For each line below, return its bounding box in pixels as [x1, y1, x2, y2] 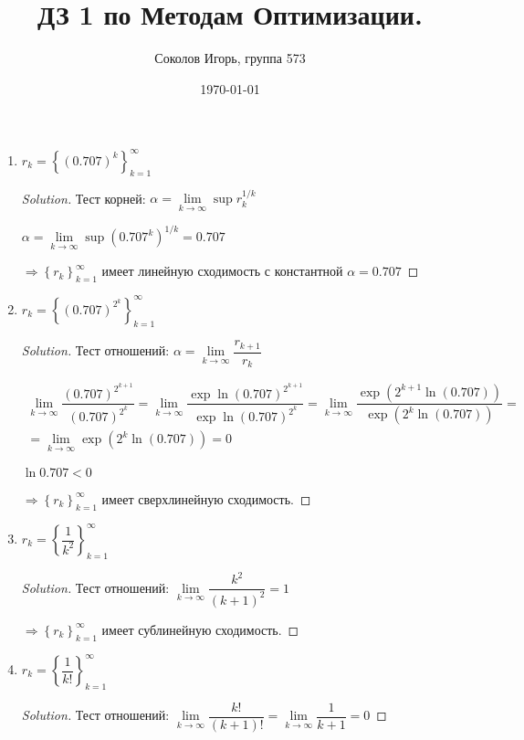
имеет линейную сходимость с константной [101, 261, 343, 280]
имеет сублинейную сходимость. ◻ [101, 619, 299, 639]
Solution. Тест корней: [21, 188, 146, 207]
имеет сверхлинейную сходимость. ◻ [101, 489, 311, 508]
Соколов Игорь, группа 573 [154, 48, 306, 68]
